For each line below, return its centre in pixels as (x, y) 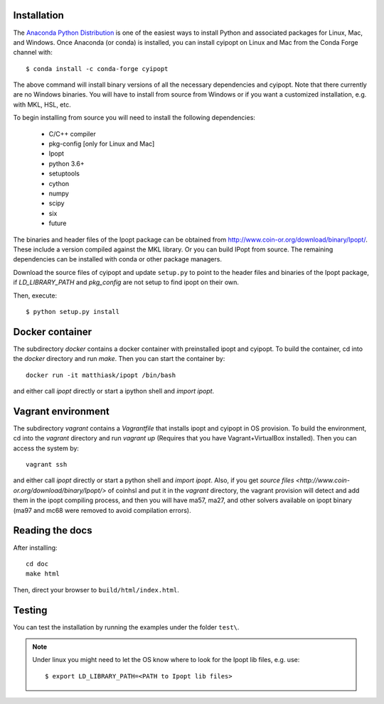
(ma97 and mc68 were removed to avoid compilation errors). (102, 510)
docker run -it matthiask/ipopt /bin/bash (101, 375)
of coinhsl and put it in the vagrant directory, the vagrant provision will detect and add (234, 490)
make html (43, 574)
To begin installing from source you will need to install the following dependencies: (134, 118)
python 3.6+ (66, 163)
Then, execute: (35, 296)
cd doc (37, 564)
